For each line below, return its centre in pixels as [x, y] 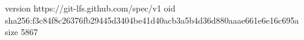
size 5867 [21, 32]
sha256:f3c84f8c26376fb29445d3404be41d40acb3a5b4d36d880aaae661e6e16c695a [152, 20]
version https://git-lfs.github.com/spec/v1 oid [90, 8]
